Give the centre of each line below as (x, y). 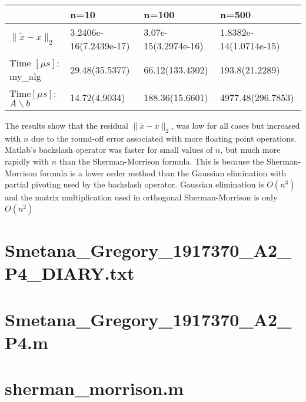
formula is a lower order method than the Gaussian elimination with (163, 172)
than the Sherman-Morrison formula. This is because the (162, 161)
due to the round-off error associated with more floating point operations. (164, 138)
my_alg (25, 76)
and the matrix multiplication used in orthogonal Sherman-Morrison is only (141, 197)
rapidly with (27, 161)
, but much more (250, 150)
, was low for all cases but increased (236, 125)
